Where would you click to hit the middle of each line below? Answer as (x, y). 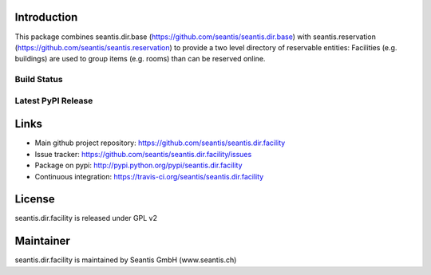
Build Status (39, 80)
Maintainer (43, 241)
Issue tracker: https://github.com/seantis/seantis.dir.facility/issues (143, 154)
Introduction (46, 17)
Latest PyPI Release (54, 100)
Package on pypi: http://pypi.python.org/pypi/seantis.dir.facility (138, 165)
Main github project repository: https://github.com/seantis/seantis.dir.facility (160, 143)
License (35, 199)
